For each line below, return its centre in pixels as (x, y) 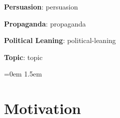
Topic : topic (23, 57)
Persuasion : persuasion (41, 6)
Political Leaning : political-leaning (60, 40)
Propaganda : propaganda (45, 23)
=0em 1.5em (23, 74)
